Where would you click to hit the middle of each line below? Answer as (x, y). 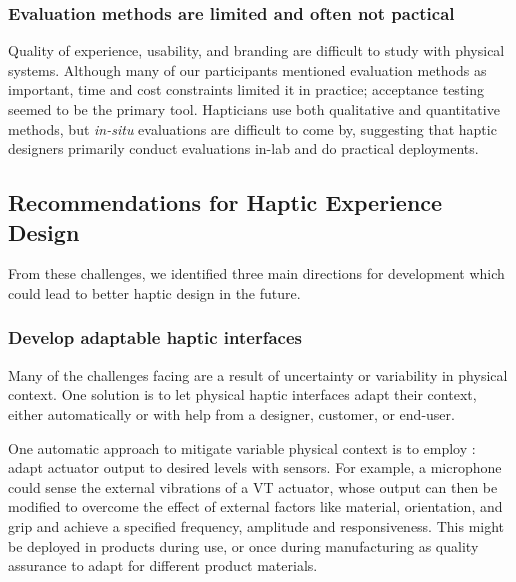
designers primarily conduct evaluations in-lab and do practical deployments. (243, 148)
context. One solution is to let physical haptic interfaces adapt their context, (242, 394)
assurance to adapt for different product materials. (163, 565)
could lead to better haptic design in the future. (154, 292)
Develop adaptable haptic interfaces (155, 337)
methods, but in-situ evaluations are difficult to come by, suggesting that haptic (252, 128)
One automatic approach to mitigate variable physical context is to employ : (242, 447)
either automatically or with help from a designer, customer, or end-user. (231, 413)
